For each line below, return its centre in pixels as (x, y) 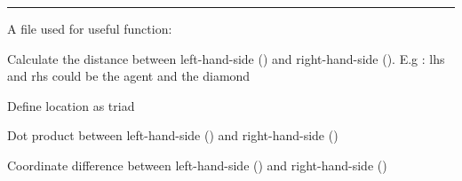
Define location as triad (71, 105)
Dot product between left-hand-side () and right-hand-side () (173, 135)
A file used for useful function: (90, 28)
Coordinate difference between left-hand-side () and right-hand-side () (197, 165)
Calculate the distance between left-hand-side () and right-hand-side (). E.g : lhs (226, 58)
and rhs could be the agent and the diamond (129, 76)
